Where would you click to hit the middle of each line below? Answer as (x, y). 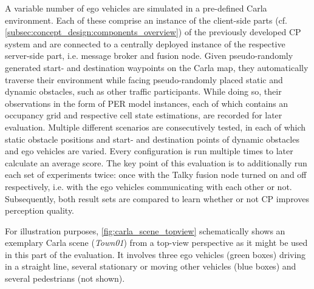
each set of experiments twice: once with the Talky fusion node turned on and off (156, 175)
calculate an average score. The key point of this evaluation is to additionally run (156, 162)
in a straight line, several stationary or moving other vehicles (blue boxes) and (151, 266)
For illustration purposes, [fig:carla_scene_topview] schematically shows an (145, 230)
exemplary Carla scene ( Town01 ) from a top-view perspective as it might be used (156, 243)
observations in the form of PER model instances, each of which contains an (147, 103)
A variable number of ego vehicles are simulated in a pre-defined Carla (136, 8)
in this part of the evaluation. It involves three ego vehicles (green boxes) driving (155, 254)
